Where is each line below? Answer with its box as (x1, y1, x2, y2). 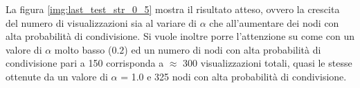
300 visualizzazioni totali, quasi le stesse (183, 56, 352, 70)
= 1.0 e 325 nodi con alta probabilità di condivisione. (120, 69, 347, 83)
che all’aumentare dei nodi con (209, 15, 339, 30)
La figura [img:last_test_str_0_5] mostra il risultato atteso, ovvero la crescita (6, 2, 340, 16)
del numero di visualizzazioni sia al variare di (6, 15, 197, 30)
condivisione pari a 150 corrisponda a (6, 56, 164, 70)
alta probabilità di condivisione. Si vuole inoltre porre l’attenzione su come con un (6, 29, 354, 43)
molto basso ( (54, 42, 112, 56)
